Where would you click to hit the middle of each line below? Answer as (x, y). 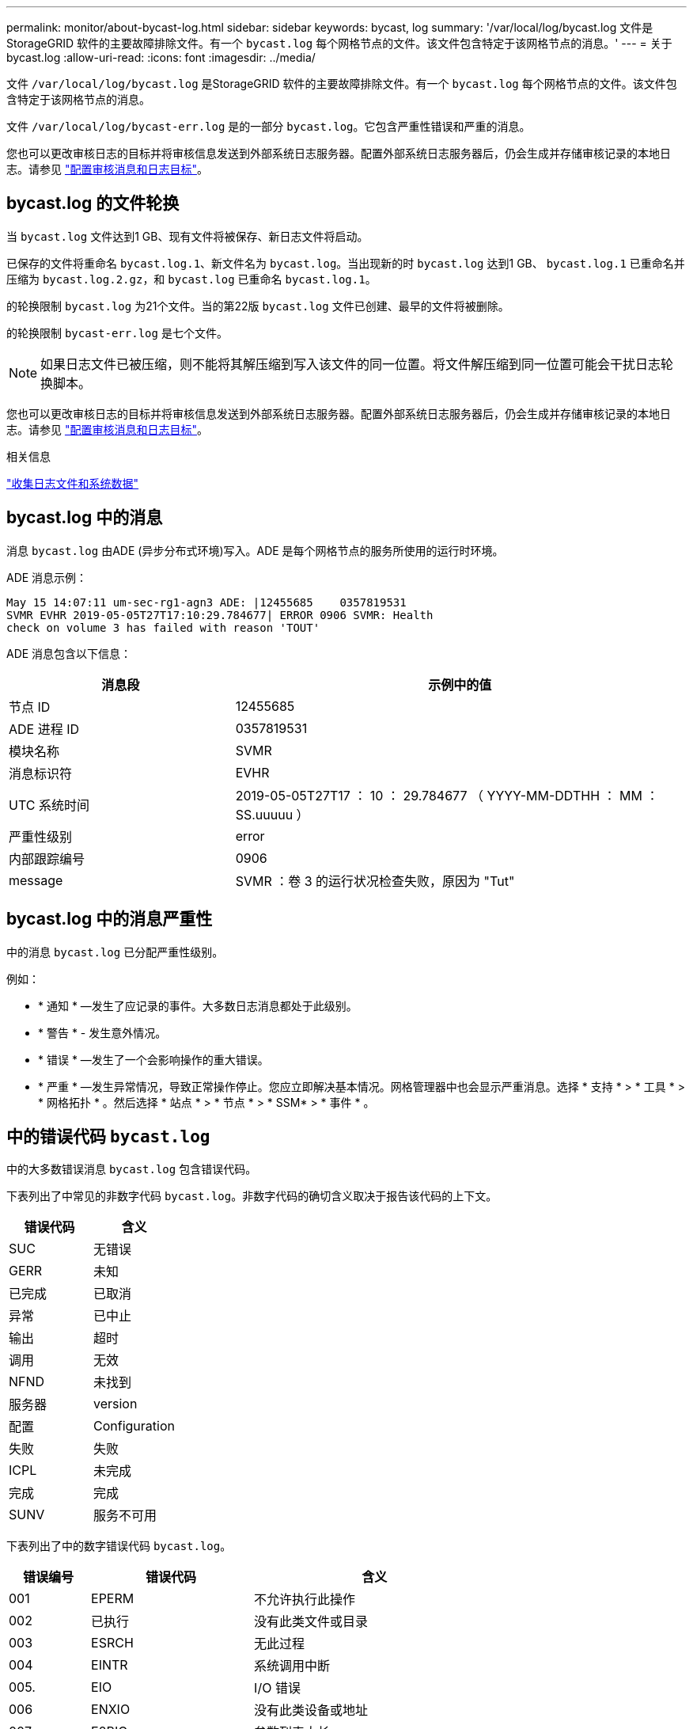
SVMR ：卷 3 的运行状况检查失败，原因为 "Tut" (375, 881)
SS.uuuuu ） (272, 814)
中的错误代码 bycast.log (108, 1136)
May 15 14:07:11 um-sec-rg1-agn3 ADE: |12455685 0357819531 (206, 602)
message (36, 880)
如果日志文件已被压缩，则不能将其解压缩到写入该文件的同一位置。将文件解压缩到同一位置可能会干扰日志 (351, 364)
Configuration (134, 1426)
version (115, 1404)
